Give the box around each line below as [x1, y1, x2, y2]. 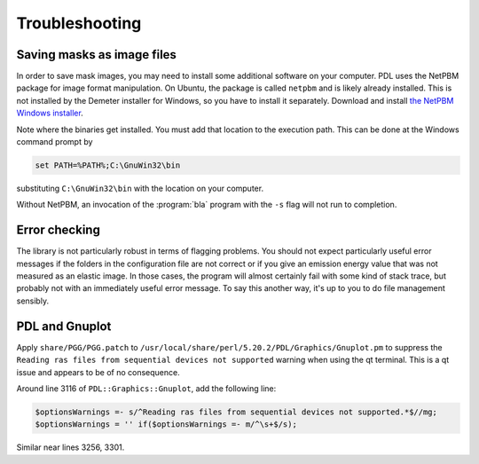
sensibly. [16, 295, 49, 306]
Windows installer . [16, 107, 83, 119]
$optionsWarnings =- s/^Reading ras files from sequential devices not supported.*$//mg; [35, 406, 438, 417]
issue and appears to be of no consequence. [16, 366, 181, 377]
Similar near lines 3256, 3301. [16, 442, 125, 452]
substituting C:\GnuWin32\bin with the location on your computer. [16, 183, 264, 193]
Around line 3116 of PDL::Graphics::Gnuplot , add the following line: [16, 382, 277, 394]
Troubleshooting [16, 13, 142, 33]
